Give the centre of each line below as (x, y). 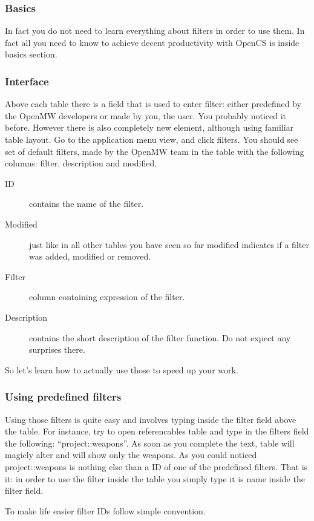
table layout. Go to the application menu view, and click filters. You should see (152, 139)
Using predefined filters (63, 397)
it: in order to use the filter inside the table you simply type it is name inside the (155, 478)
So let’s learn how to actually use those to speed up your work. (122, 369)
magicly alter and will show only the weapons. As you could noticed (131, 455)
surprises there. (57, 349)
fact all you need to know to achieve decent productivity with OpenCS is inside (152, 42)
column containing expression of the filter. (107, 297)
